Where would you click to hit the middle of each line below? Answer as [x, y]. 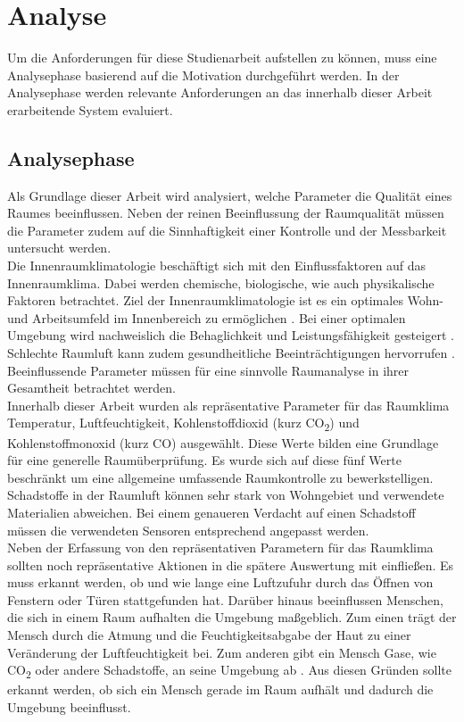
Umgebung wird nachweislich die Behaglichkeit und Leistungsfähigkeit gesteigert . [231, 335]
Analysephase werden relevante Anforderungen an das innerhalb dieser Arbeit [220, 92]
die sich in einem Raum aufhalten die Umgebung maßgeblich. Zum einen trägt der [232, 617]
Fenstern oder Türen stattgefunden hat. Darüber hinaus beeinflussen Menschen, [225, 599]
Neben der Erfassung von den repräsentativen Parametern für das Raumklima [220, 548]
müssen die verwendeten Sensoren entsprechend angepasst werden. [188, 530]
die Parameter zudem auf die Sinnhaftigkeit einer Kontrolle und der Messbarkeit [227, 230]
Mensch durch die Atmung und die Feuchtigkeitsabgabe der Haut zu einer [209, 635]
